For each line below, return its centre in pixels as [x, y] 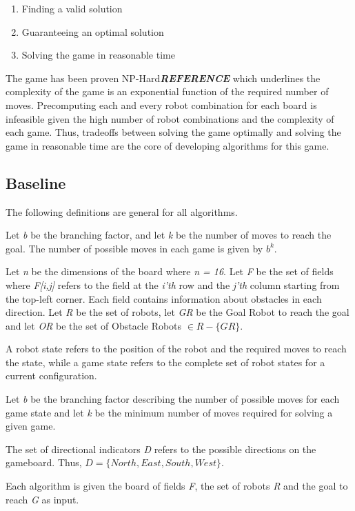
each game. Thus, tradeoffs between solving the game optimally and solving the [173, 132]
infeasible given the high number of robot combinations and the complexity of [170, 118]
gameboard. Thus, [44, 462]
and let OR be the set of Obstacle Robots [94, 325]
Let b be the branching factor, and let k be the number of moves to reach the [169, 235]
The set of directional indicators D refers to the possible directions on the [161, 449]
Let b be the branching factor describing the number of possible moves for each [173, 399]
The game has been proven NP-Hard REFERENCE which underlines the [163, 78]
